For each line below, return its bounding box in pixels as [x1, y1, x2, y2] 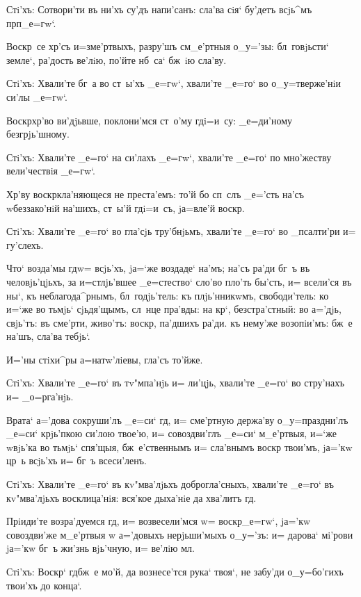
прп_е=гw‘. [6, 15, 56, 30]
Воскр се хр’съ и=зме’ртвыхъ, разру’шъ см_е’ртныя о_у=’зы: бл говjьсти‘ [6, 39, 329, 54]
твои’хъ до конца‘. [6, 578, 82, 592]
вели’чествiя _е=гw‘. [6, 163, 95, 178]
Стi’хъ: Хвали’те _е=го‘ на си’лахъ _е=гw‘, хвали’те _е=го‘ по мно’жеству [6, 149, 332, 164]
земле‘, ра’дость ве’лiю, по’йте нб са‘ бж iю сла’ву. [6, 52, 227, 67]
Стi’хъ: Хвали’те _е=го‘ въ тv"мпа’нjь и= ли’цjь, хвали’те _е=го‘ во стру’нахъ [6, 375, 344, 390]
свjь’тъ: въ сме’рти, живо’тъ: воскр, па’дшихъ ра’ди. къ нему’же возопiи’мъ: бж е [6, 315, 353, 329]
